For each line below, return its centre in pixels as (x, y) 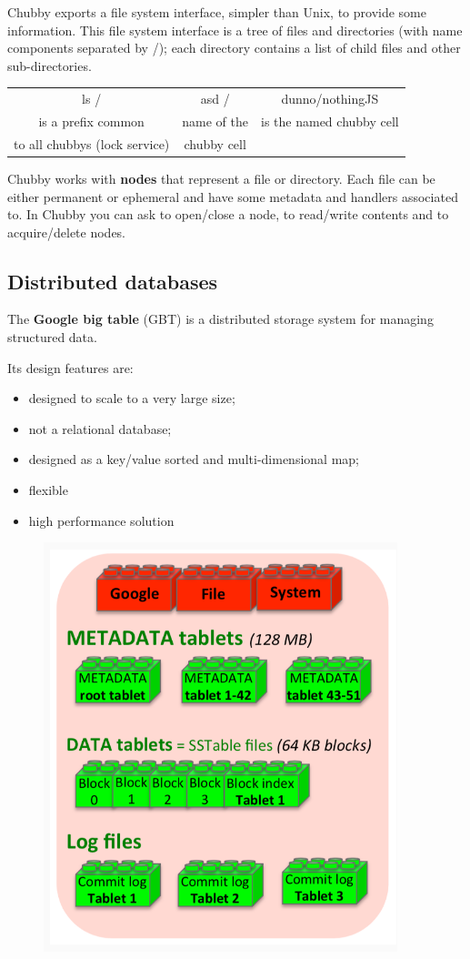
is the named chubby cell (330, 121)
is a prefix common (91, 121)
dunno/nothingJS (330, 99)
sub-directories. (50, 65)
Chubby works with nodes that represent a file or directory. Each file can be (221, 178)
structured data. (52, 337)
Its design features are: (70, 367)
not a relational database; (100, 428)
